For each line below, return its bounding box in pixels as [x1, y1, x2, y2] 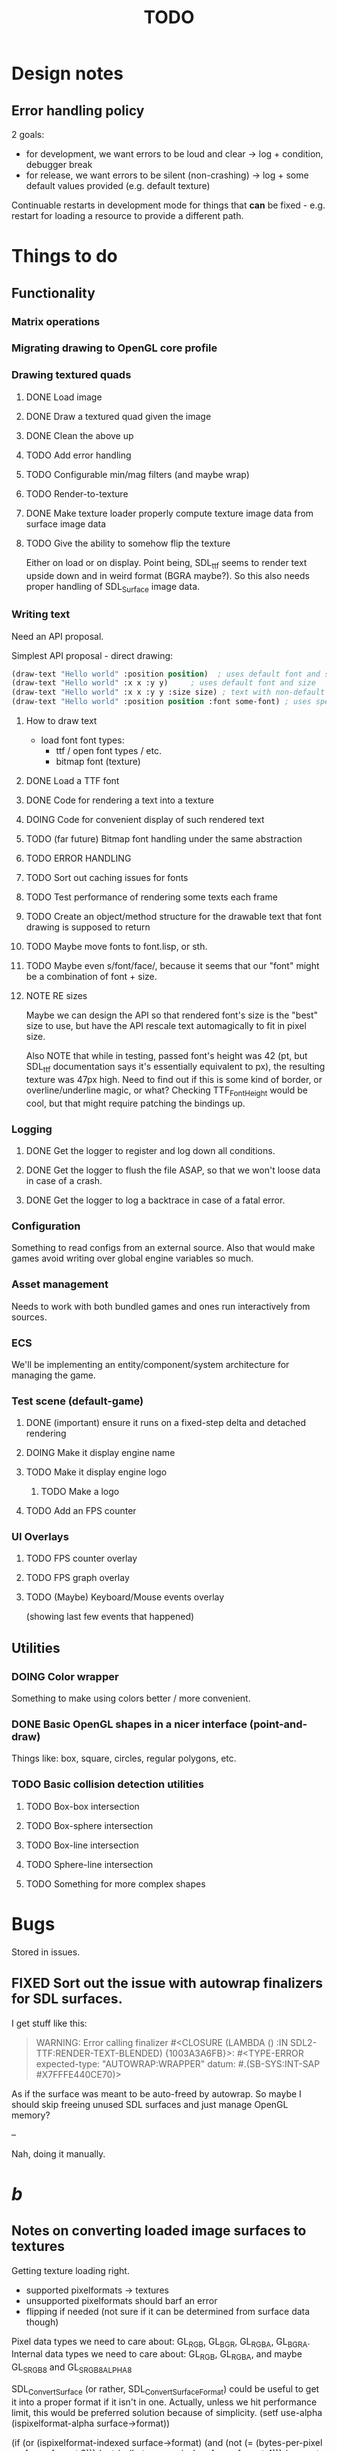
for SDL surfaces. [11, 1991, 123, 2008]
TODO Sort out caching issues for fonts [25, 872, 189, 884]
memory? [11, 2109, 51, 2121]
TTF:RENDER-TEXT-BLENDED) [35, 2047, 163, 2059]
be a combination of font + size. [25, 971, 158, 983]
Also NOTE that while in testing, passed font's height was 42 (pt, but [25, 1050, 308, 1062]
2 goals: [11, 129, 45, 140]
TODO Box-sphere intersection [25, 1819, 154, 1831]
